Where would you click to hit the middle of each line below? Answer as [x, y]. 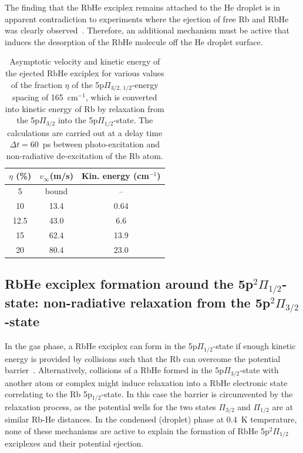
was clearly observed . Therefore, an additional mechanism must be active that [147, 30]
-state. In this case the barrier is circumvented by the [197, 394]
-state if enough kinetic [254, 346]
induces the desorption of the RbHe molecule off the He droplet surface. [134, 41]
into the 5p [78, 120]
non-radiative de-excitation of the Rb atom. [85, 155]
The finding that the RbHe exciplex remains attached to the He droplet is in [143, 7]
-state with [259, 370]
